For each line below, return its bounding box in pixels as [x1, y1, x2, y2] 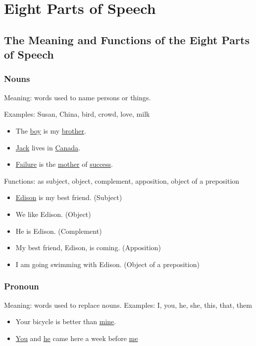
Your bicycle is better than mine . [15, 316, 116, 327]
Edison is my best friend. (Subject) [15, 192, 122, 203]
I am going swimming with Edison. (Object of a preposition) [15, 259, 200, 269]
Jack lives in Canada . [15, 142, 80, 152]
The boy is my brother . [15, 125, 86, 136]
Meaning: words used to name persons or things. [4, 92, 151, 102]
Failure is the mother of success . [15, 159, 113, 169]
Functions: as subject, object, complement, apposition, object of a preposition [4, 175, 240, 186]
